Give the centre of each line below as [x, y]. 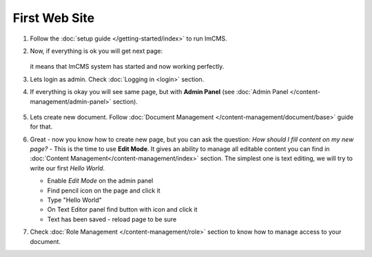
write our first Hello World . [68, 168]
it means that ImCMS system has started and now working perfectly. [127, 67]
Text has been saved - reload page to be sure [112, 219]
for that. [41, 126]
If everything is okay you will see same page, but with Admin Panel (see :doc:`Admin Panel [159, 92]
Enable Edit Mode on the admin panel [100, 181]
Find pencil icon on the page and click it [104, 190]
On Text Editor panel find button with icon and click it [122, 210]
